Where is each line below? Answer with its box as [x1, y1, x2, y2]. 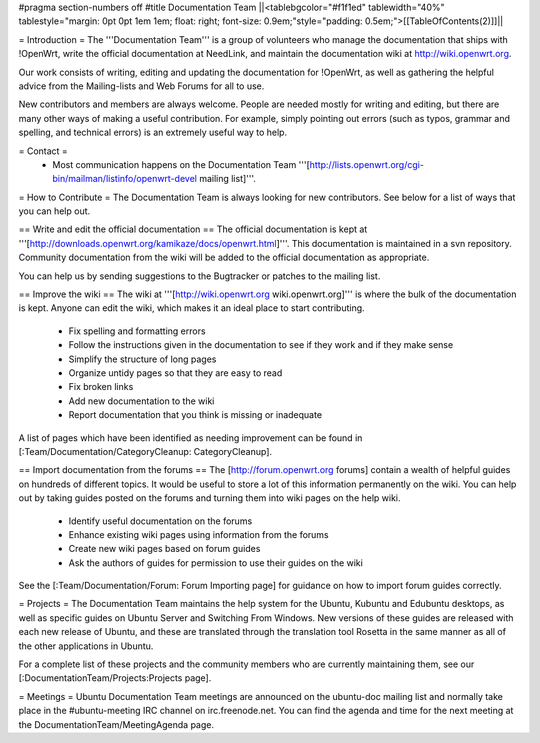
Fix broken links [68, 381, 134, 393]
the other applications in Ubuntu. [18, 640, 154, 652]
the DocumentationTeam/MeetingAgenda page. [18, 718, 215, 730]
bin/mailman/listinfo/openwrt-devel [52, 173, 197, 185]
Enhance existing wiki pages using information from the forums [68, 528, 329, 540]
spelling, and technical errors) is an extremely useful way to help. [18, 126, 288, 139]
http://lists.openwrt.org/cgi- [309, 158, 425, 170]
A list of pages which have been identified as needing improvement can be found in [18, 431, 363, 444]
